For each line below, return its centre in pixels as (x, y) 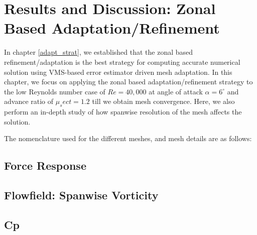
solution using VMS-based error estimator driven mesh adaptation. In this (118, 72)
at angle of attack (176, 91)
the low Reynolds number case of (55, 91)
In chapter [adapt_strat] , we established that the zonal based (99, 52)
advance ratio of (29, 101)
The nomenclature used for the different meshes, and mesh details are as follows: (128, 138)
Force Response (45, 165)
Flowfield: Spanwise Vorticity (81, 195)
